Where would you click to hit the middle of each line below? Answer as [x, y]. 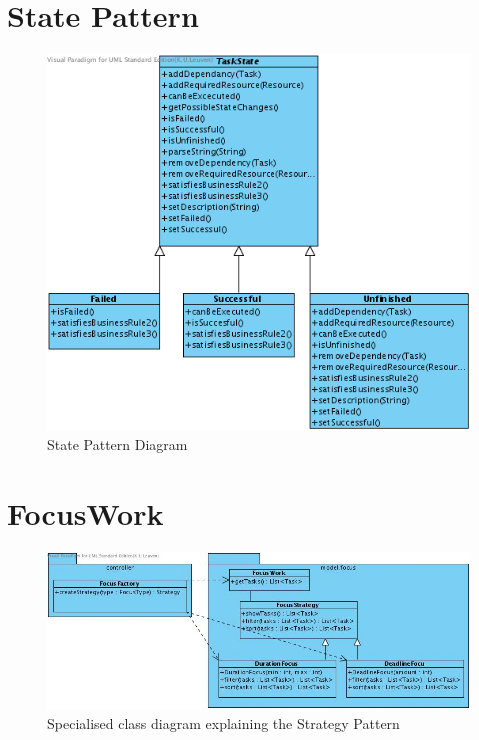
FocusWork [85, 513]
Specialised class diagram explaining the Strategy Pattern [223, 723]
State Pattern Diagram [117, 444]
